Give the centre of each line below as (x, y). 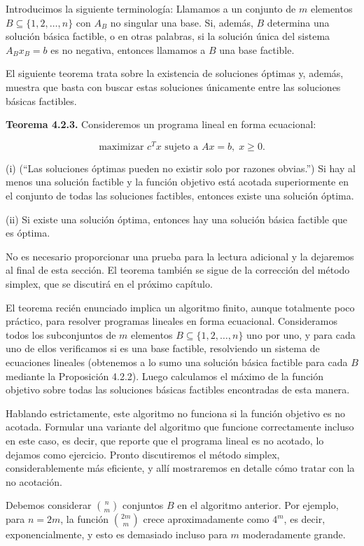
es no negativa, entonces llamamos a (128, 49)
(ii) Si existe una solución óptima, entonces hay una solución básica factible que (177, 219)
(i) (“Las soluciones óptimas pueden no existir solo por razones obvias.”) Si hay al (181, 168)
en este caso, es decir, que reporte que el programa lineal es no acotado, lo (165, 440)
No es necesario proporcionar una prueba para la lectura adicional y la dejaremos (180, 256)
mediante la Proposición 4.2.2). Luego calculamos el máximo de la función (165, 376)
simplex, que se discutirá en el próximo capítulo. (109, 283)
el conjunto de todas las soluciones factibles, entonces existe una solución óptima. (180, 196)
